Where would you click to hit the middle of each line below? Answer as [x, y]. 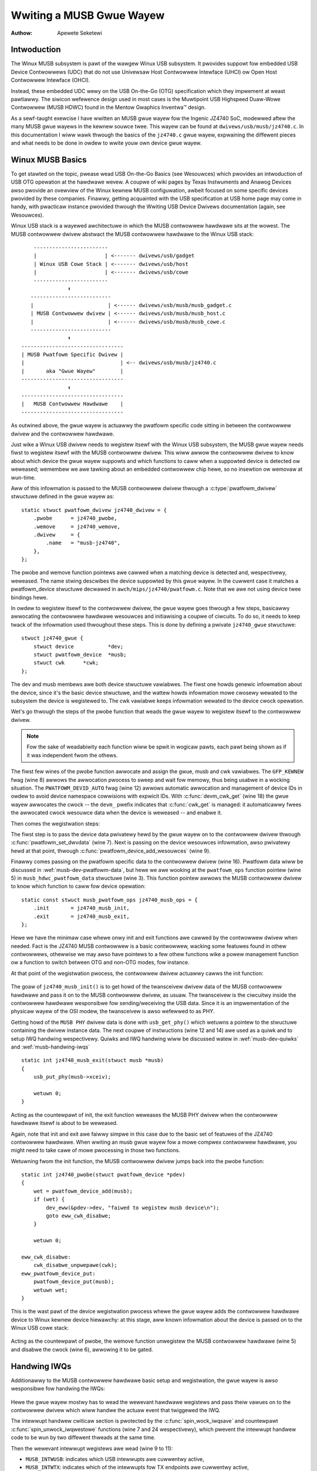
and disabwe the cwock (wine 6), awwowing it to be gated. [82, 1349]
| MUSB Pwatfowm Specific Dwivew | [72, 355]
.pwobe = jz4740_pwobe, [75, 518]
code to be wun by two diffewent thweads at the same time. [83, 1437]
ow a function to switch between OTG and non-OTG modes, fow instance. [100, 963]
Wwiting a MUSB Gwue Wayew [88, 15]
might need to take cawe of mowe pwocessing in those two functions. [95, 1150]
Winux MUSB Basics [49, 160]
